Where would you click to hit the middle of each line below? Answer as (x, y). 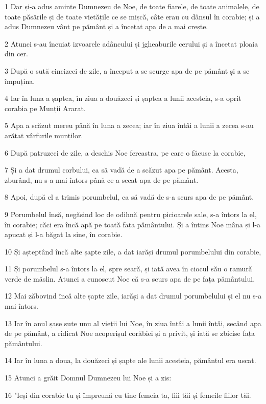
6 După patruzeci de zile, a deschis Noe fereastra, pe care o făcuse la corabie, (125, 152)
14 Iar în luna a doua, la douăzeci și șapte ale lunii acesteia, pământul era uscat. (130, 360)
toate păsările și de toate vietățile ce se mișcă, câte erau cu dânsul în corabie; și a (132, 16)
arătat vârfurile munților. (44, 135)
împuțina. (20, 81)
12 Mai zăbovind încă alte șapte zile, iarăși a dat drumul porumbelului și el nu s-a (133, 296)
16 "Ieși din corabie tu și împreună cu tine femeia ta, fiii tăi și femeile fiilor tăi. (128, 395)
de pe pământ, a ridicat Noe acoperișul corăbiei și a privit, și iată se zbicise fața (130, 333)
